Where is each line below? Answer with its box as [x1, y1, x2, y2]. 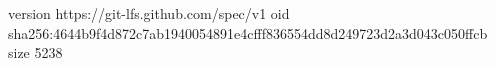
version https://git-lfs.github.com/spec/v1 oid [8, 3, 290, 23]
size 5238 [8, 42, 63, 63]
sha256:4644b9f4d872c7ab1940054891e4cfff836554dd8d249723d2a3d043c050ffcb [8, 22, 488, 43]
